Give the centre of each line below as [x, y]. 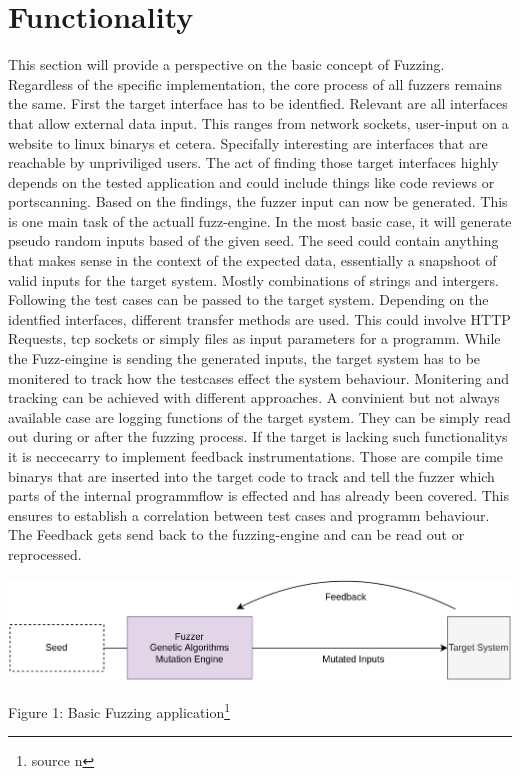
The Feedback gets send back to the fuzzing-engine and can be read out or [236, 534]
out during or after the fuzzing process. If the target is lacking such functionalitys [258, 436]
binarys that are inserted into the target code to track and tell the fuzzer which [251, 475]
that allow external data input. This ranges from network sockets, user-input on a [258, 122]
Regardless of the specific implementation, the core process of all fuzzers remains [255, 83]
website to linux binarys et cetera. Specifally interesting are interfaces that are [248, 142]
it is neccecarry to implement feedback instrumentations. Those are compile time [256, 456]
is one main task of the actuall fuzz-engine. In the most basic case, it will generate [260, 220]
